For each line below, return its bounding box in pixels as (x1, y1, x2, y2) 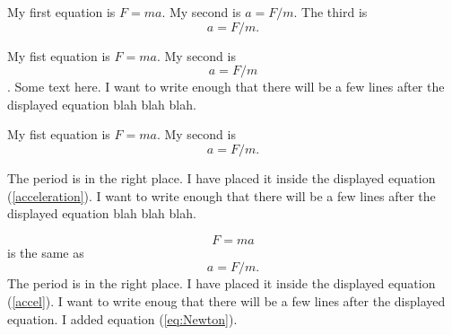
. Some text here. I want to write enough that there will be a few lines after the (7, 77, 445, 96)
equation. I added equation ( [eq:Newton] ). (7, 309, 238, 328)
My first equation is (7, 3, 116, 21)
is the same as (7, 242, 84, 261)
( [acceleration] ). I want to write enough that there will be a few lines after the (7, 186, 436, 205)
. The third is (293, 3, 368, 21)
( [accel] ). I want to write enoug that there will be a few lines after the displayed (7, 291, 446, 310)
